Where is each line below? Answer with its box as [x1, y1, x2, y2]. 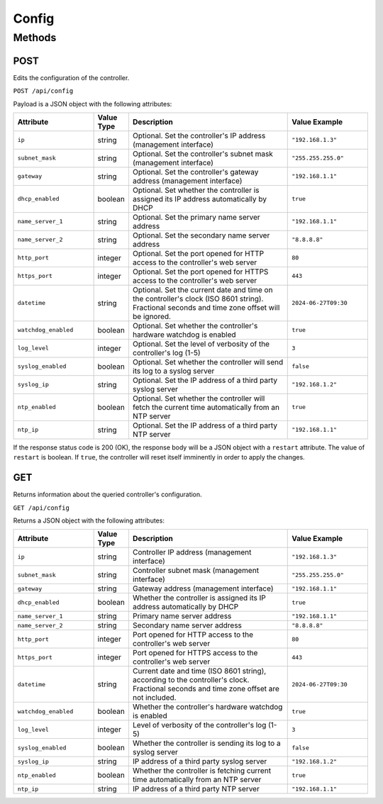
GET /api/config [13, 503, 70, 512]
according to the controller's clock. [132, 675, 250, 685]
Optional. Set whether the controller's [132, 320, 258, 330]
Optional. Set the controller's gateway [132, 167, 259, 177]
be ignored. [132, 311, 172, 321]
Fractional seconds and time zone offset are [132, 684, 280, 694]
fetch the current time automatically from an [132, 402, 280, 412]
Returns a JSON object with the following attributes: [13, 516, 165, 525]
